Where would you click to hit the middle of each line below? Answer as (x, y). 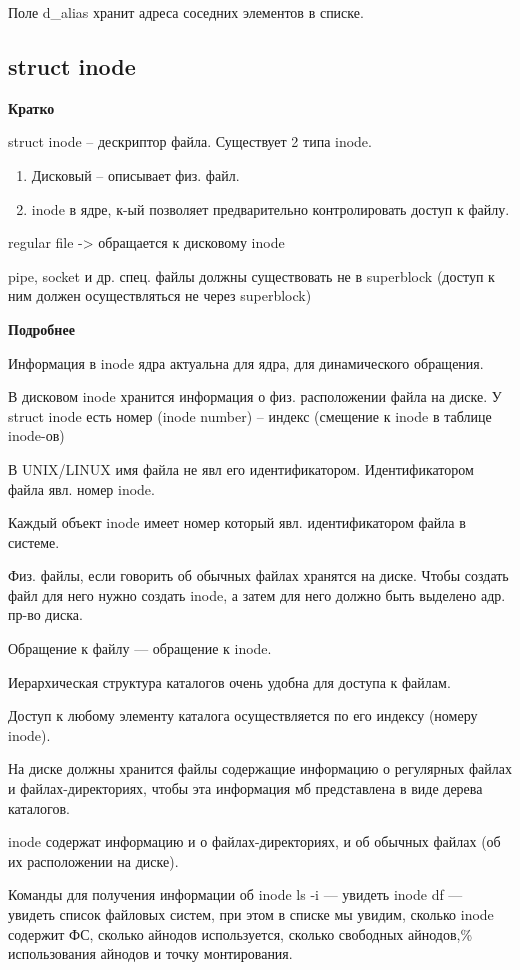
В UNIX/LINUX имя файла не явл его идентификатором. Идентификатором (241, 468)
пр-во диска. (45, 614)
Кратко (31, 107)
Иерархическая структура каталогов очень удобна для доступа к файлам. (229, 681)
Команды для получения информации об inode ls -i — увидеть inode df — (235, 894)
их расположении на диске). (93, 860)
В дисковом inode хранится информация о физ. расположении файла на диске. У (255, 396)
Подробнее (41, 328)
